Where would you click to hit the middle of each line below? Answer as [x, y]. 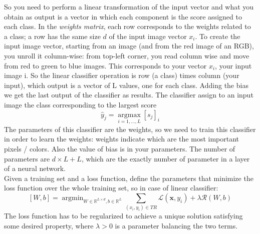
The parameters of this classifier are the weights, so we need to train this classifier [130, 129]
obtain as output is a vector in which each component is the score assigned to [123, 16]
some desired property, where [49, 225]
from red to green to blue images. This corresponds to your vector [105, 65]
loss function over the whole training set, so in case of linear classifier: [111, 188]
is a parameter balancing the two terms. [176, 225]
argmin [73, 198]
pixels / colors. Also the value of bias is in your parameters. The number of [120, 148]
